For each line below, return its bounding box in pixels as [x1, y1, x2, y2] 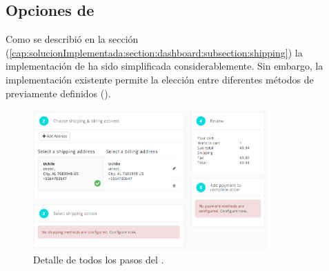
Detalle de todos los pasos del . [33, 252, 164, 266]
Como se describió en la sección [6, 32, 139, 46]
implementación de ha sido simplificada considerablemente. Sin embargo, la [6, 59, 323, 73]
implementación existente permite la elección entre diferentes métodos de [6, 72, 314, 86]
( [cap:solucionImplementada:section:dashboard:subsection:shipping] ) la [6, 45, 303, 59]
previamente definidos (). [6, 86, 111, 100]
